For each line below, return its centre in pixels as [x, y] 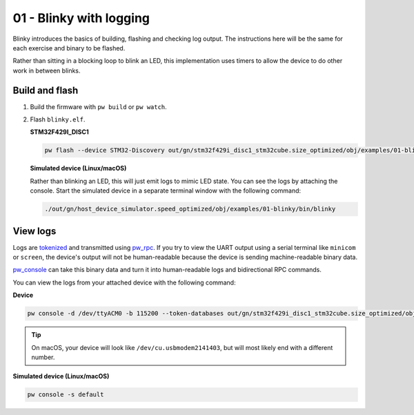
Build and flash [46, 90]
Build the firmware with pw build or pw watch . [98, 106]
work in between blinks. [47, 70]
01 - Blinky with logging [81, 18]
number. [43, 357]
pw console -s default [66, 395]
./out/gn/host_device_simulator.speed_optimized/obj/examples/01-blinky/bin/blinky [190, 209]
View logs [34, 231]
